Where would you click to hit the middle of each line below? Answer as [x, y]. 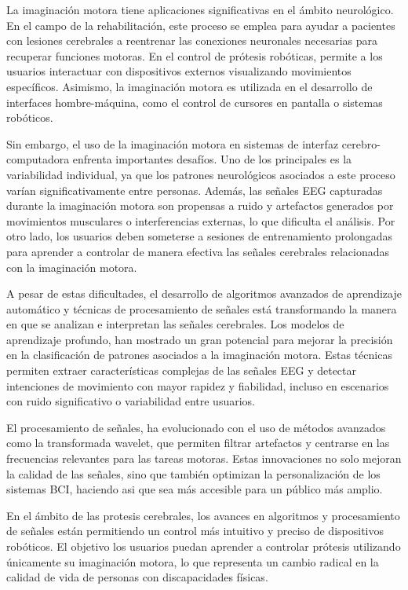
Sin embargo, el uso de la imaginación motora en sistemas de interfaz [173, 143]
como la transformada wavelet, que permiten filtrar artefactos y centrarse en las [198, 443]
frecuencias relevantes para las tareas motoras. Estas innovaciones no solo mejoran [204, 458]
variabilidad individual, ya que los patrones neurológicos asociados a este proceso [201, 174]
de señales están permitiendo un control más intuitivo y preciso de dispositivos [195, 531]
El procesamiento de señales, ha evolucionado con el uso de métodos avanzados [196, 427]
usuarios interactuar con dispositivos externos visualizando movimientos [179, 71]
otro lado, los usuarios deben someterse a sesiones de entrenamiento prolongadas [200, 236]
